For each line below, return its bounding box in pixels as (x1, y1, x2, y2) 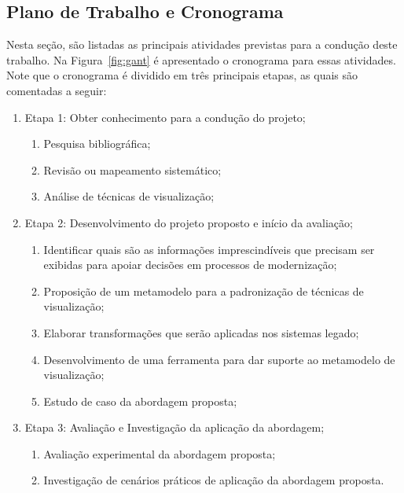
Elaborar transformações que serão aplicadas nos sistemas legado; (43, 324, 359, 340)
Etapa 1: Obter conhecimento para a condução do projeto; (24, 109, 306, 125)
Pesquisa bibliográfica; (43, 135, 151, 152)
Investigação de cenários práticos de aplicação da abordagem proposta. (43, 472, 384, 488)
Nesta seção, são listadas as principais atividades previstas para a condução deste (6, 36, 398, 53)
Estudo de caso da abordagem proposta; (43, 392, 237, 409)
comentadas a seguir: (6, 82, 107, 98)
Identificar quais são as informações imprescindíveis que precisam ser (43, 241, 375, 257)
